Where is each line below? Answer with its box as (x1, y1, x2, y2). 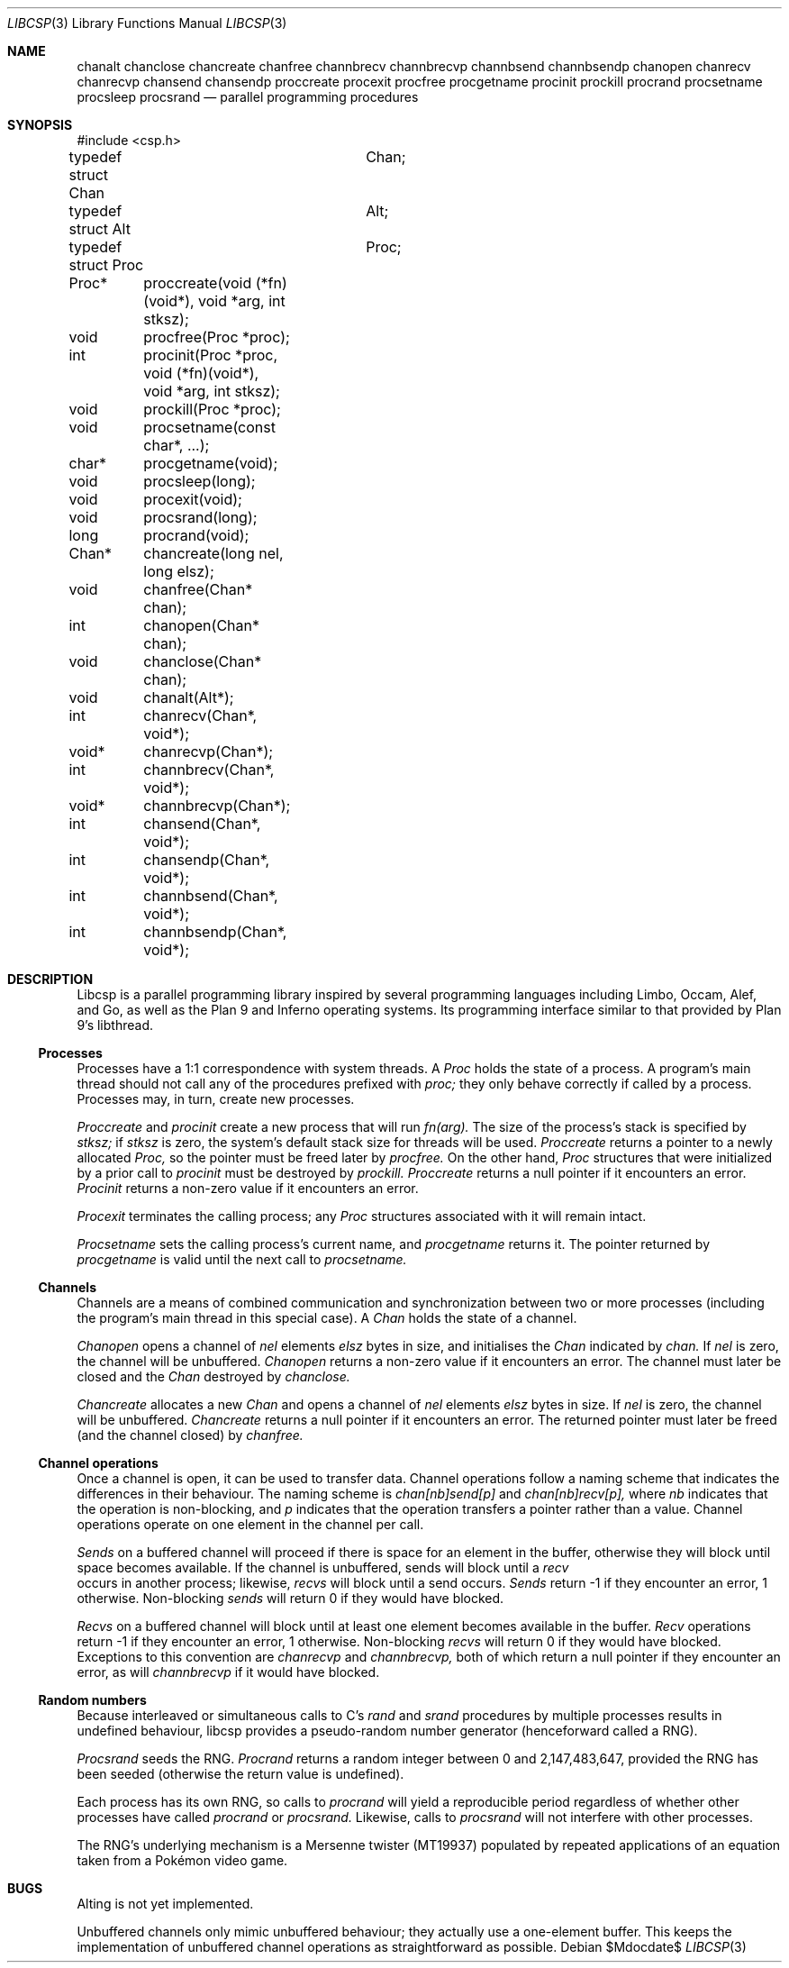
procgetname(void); (143, 454, 278, 472)
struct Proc (68, 256, 144, 274)
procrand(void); (143, 526, 249, 544)
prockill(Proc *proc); (143, 400, 281, 418)
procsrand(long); (143, 508, 258, 526)
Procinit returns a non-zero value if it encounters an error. (77, 1180, 419, 1196)
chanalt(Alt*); (143, 688, 234, 706)
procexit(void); (143, 490, 242, 508)
